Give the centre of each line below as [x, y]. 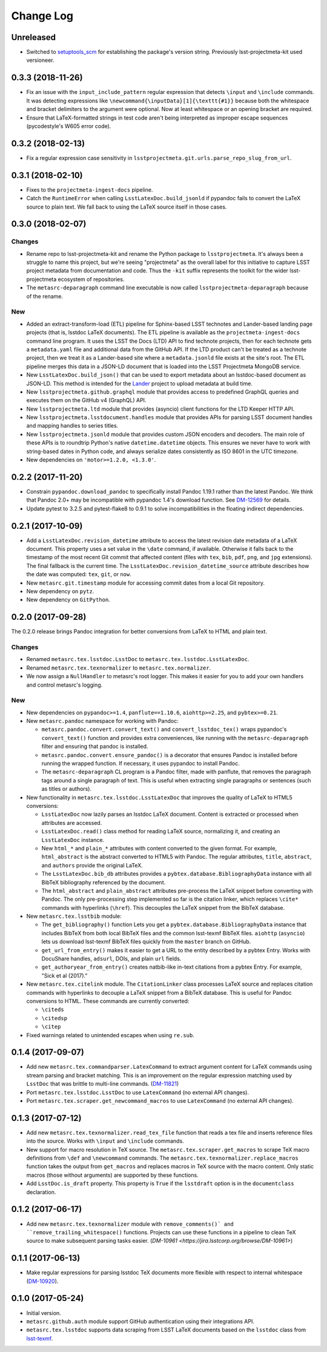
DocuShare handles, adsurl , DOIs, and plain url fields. [111, 959]
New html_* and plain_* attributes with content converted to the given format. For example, [159, 848]
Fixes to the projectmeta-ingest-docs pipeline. [90, 190]
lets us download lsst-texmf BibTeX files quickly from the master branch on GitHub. [146, 942]
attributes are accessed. [72, 822]
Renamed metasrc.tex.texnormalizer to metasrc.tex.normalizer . [119, 668]
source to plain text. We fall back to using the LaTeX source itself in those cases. [127, 207]
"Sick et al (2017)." [64, 975]
